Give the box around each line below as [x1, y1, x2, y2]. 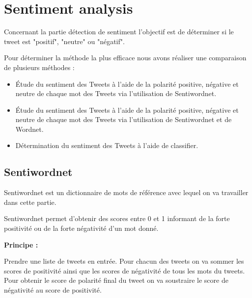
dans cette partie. [4, 197, 56, 207]
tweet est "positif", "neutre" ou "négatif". [4, 36, 125, 46]
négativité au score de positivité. [4, 285, 102, 295]
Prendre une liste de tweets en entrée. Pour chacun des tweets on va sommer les [4, 256, 244, 266]
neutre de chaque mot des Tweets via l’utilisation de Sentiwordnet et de [15, 114, 232, 124]
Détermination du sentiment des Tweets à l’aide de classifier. [15, 140, 198, 150]
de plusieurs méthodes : [4, 62, 75, 72]
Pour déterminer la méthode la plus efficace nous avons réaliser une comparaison [4, 52, 247, 63]
